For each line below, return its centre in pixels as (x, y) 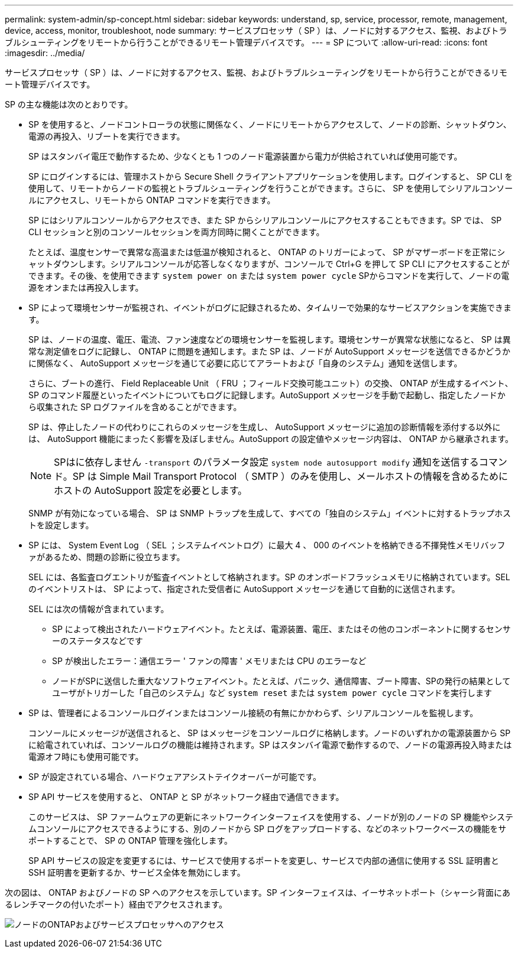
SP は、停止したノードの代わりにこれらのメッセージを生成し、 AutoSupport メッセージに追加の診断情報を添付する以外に (265, 427)
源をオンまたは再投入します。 (86, 287)
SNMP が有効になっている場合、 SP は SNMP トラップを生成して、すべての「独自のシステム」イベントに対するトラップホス (270, 513)
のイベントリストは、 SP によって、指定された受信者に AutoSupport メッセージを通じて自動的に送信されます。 (244, 589)
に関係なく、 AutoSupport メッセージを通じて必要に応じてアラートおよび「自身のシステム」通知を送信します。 (245, 363)
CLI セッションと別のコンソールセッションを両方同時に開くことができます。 (177, 232)
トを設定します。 (61, 525)
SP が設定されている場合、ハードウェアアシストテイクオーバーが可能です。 (175, 777)
